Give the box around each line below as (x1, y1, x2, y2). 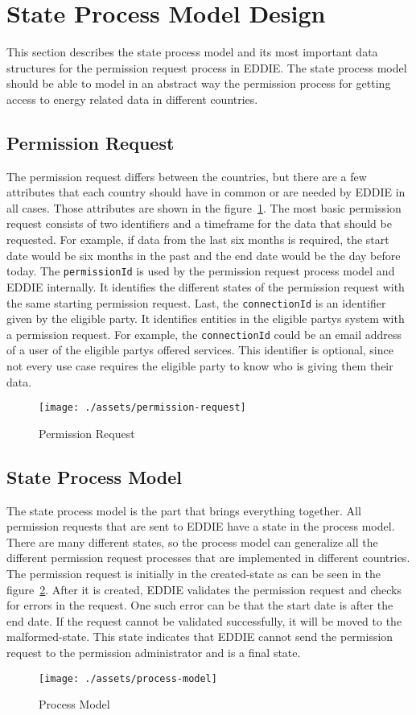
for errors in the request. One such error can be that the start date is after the (6, 597, 393, 614)
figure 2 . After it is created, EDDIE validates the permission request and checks (6, 581, 402, 597)
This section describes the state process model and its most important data (6, 43, 378, 60)
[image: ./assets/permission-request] (39, 402, 246, 414)
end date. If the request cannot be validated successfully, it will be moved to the (6, 612, 402, 629)
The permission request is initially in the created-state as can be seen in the (6, 565, 381, 582)
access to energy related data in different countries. (6, 90, 258, 107)
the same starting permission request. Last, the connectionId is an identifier (6, 294, 386, 311)
